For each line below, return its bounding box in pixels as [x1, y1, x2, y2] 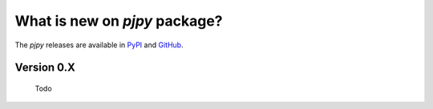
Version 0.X [14, 61, 75, 75]
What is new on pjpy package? [14, 12, 223, 30]
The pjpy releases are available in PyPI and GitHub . [14, 40, 184, 50]
